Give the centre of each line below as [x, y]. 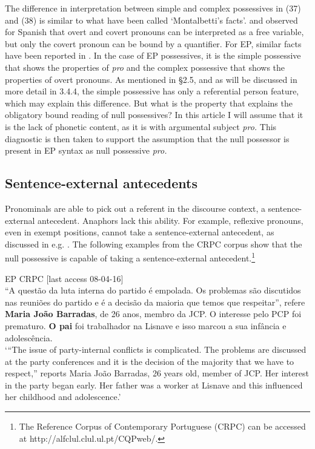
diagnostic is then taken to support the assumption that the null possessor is [147, 138]
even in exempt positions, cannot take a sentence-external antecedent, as [140, 232]
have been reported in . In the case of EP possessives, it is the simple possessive [153, 55]
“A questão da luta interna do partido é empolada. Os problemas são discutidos [153, 290]
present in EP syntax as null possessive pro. [86, 150]
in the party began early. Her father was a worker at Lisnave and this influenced [154, 385]
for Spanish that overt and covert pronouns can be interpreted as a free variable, [154, 32]
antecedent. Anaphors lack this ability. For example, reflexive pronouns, [171, 220]
